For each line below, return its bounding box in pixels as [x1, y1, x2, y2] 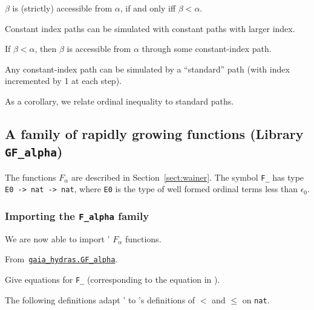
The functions [5, 170, 56, 183]
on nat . [242, 293, 270, 306]
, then [34, 42, 57, 55]
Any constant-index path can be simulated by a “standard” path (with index [5, 62, 290, 75]
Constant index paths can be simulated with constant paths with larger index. [5, 22, 295, 34]
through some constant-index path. [142, 42, 272, 55]
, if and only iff [120, 2, 176, 14]
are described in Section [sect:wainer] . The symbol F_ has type [71, 170, 304, 183]
